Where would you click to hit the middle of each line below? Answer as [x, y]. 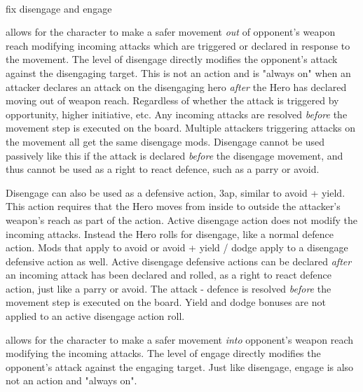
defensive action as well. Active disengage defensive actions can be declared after [179, 261]
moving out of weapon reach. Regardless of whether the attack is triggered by [172, 100]
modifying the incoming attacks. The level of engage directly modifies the [163, 353]
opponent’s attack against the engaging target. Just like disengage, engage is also [180, 366]
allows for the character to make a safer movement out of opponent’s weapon [171, 32]
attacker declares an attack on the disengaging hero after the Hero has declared [176, 86]
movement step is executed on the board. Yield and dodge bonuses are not [166, 302]
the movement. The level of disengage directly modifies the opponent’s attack [172, 59]
